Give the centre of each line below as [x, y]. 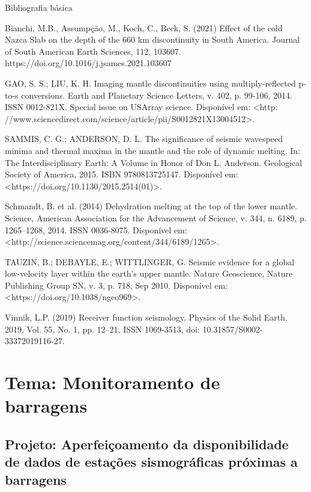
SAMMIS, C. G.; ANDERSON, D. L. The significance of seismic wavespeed [144, 139]
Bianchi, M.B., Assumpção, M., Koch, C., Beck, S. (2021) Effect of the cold [144, 27]
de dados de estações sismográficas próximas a [151, 462]
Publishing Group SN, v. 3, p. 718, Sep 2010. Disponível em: [116, 285]
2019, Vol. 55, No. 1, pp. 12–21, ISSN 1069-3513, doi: [102, 329]
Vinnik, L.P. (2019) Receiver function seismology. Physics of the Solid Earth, [146, 317]
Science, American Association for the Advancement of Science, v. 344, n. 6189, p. [156, 217]
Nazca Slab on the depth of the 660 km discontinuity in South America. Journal [152, 39]
